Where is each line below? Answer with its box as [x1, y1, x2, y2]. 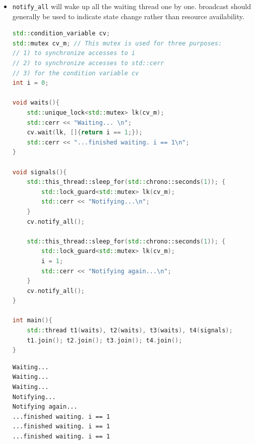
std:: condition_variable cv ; [12, 30, 110, 37]
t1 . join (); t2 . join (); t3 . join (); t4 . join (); [27, 336, 182, 344]
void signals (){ [12, 168, 67, 176]
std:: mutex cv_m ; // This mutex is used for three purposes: [12, 39, 222, 47]
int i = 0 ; [12, 79, 49, 87]
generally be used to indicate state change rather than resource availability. [12, 11, 244, 21]
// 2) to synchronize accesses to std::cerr [12, 60, 164, 67]
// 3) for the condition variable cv [12, 69, 139, 77]
